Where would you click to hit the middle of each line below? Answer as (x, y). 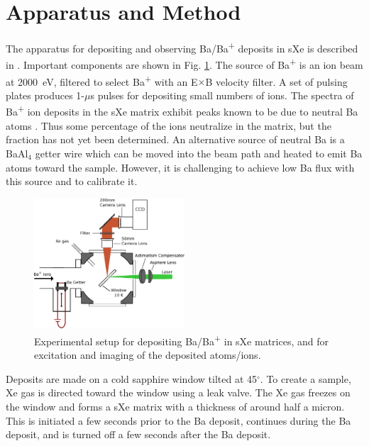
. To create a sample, (305, 378)
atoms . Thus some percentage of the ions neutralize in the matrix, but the (169, 125)
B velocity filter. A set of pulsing (276, 81)
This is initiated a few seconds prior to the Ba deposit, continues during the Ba (178, 420)
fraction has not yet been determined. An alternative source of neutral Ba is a (175, 139)
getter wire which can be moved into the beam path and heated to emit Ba (199, 153)
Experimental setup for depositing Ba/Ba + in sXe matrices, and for (181, 340)
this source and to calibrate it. (72, 181)
